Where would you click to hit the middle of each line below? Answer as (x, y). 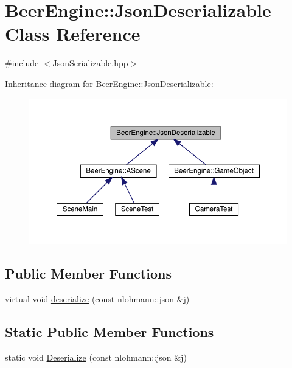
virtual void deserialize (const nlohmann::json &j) (97, 299)
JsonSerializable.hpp (90, 63)
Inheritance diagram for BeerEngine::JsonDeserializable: (109, 83)
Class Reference (73, 34)
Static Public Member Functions (109, 332)
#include (22, 63)
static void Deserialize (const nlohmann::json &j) (96, 357)
